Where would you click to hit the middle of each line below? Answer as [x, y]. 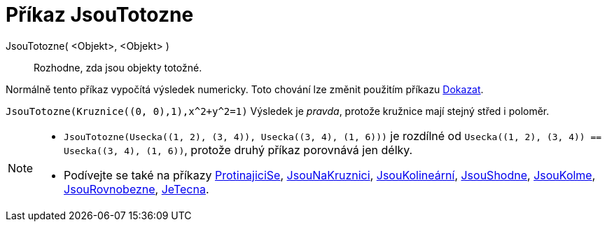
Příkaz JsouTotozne [100, 15]
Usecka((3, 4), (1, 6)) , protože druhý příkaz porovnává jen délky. [238, 150]
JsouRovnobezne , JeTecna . [137, 189]
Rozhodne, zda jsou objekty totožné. [118, 67]
